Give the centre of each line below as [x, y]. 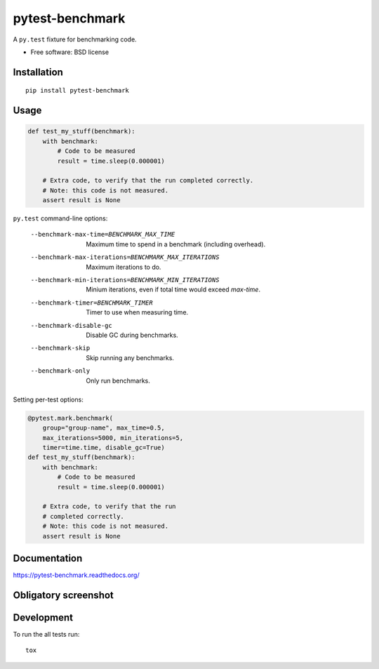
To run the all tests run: [46, 635]
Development [43, 617]
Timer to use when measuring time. [137, 312]
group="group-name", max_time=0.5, [104, 428]
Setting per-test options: [48, 399]
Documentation [48, 558]
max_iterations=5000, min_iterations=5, [113, 438]
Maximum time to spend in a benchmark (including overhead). [176, 244]
